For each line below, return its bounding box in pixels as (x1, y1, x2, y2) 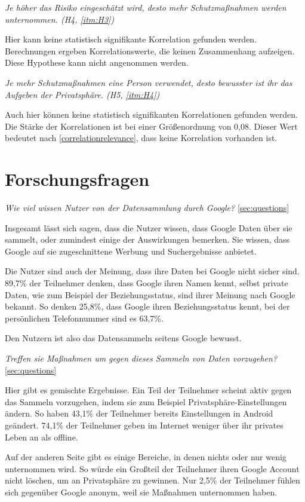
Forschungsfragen (5, 167, 150, 191)
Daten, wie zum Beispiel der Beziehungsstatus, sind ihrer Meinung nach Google (5, 288, 295, 301)
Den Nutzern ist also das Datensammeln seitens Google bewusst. (5, 332, 242, 344)
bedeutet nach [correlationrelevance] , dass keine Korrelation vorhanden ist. (5, 131, 278, 144)
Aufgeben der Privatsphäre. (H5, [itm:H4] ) (5, 88, 160, 100)
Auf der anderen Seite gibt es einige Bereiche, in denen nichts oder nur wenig (5, 451, 286, 463)
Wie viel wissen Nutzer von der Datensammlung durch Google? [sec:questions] (5, 201, 289, 214)
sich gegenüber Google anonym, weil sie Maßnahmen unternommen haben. (5, 485, 278, 498)
